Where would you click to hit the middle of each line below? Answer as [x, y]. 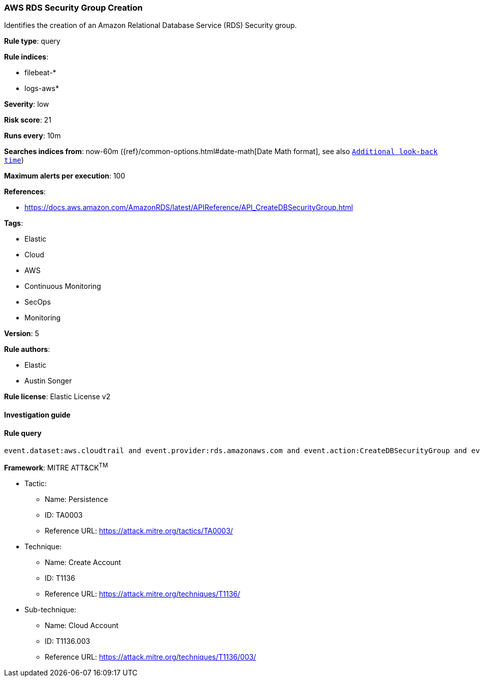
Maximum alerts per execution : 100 [65, 176]
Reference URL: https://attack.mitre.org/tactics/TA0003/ [139, 530]
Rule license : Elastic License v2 [57, 397]
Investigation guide [37, 414]
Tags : [14, 223]
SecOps [38, 302]
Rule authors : [27, 349]
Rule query [23, 433]
